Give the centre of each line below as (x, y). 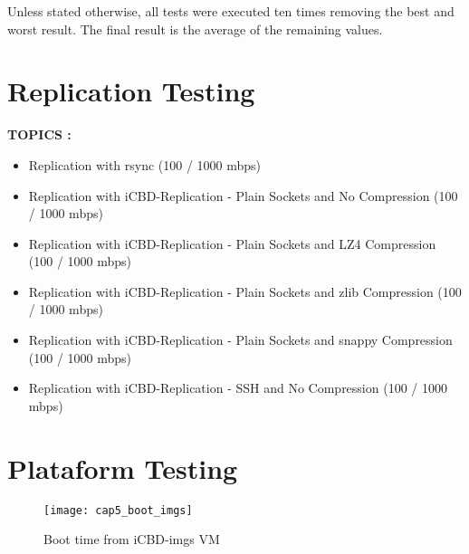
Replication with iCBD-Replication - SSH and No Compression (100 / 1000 (238, 388)
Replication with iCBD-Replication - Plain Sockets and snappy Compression (240, 340)
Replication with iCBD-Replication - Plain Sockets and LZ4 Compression (232, 243)
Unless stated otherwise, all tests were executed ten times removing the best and (231, 11)
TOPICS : (39, 134)
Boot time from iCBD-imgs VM (132, 539)
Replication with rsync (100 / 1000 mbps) (145, 164)
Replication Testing (131, 91)
